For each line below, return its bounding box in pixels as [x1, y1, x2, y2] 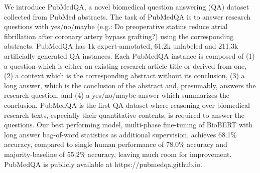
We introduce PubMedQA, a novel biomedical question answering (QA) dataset [4, 2, 249, 12]
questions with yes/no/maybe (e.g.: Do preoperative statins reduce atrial [4, 21, 228, 32]
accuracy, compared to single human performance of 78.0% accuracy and [4, 139, 227, 149]
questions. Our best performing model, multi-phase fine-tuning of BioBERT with [4, 119, 253, 130]
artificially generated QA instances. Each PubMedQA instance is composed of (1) [4, 50, 255, 61]
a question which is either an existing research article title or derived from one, [4, 60, 247, 71]
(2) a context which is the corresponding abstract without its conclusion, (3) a [4, 70, 245, 81]
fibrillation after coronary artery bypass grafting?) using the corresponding [4, 31, 234, 41]
